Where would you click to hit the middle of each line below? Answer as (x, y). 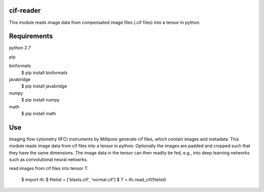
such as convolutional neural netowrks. (48, 160)
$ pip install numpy (40, 100)
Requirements (31, 36)
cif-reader (25, 10)
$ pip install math (39, 113)
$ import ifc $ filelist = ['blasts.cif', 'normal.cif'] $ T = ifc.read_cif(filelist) (94, 179)
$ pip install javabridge (44, 86)
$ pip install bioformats (44, 73)
